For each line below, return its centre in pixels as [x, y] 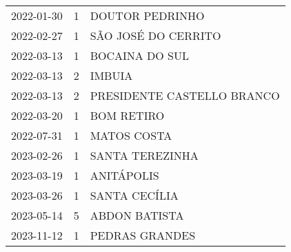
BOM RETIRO [127, 115]
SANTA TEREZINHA [144, 155]
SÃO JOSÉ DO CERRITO [155, 35]
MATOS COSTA [131, 135]
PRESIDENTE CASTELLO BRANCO [185, 95]
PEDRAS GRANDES [143, 235]
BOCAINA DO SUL [140, 55]
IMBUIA [111, 75]
